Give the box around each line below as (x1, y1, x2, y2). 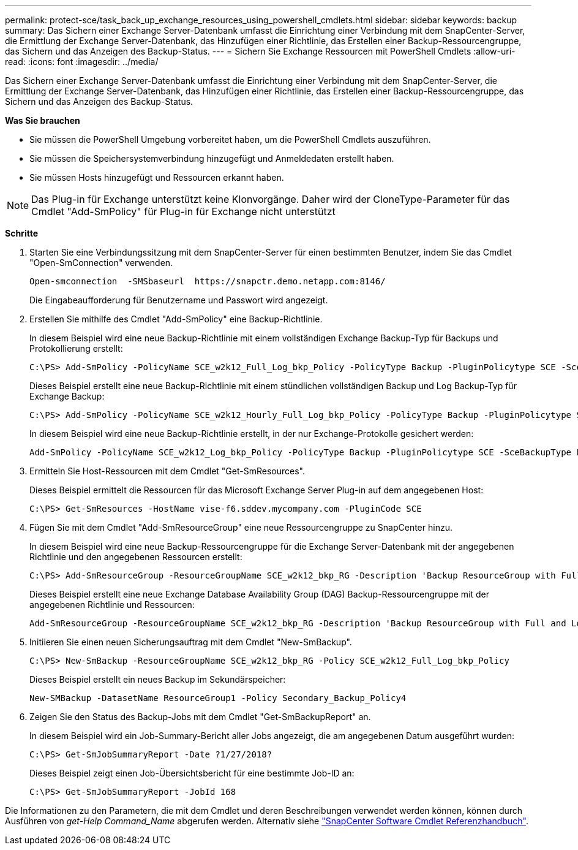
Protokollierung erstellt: (29, 343, 123, 354)
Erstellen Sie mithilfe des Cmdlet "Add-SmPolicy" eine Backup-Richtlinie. (29, 314, 323, 324)
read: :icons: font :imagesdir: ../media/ (5, 56, 159, 67)
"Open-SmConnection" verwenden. (29, 257, 173, 268)
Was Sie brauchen (5, 115, 80, 126)
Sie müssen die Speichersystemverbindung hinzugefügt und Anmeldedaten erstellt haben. (29, 153, 394, 164)
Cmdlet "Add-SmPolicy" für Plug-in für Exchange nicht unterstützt (31, 205, 336, 218)
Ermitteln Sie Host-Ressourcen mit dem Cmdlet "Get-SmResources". (29, 466, 305, 476)
